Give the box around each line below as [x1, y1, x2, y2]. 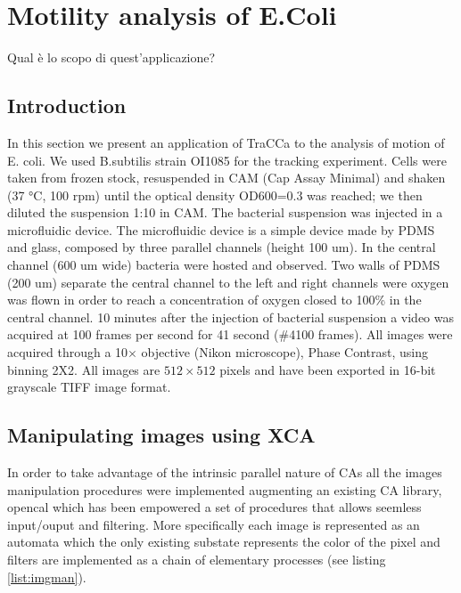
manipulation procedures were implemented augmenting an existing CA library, [7, 480, 442, 499]
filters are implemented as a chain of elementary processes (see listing [7, 550, 386, 568]
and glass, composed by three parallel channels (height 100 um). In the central [7, 238, 436, 256]
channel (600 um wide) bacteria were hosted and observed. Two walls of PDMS [7, 256, 440, 274]
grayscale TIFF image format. [7, 378, 171, 396]
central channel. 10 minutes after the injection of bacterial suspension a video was [7, 307, 454, 326]
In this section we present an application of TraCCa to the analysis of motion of [7, 133, 445, 151]
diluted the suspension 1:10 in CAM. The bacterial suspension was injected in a [7, 203, 443, 222]
